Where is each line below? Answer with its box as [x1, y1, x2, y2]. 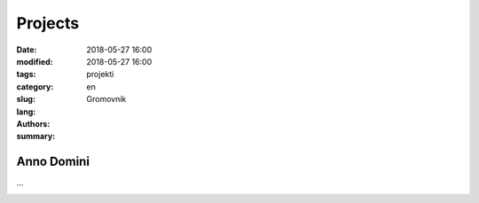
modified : [16, 56, 53, 66]
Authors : [16, 118, 51, 129]
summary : [16, 131, 56, 142]
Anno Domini [16, 154, 90, 169]
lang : [16, 106, 36, 117]
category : [16, 81, 54, 92]
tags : [16, 69, 36, 80]
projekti [86, 69, 114, 80]
